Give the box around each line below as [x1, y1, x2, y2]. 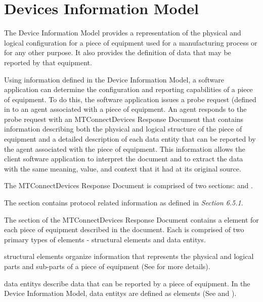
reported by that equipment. [4, 57, 92, 67]
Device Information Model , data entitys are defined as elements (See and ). [4, 288, 237, 298]
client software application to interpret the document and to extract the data [4, 153, 243, 164]
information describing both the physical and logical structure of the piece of [4, 123, 242, 134]
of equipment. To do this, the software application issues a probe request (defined [4, 94, 256, 104]
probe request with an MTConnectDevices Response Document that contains [4, 113, 244, 124]
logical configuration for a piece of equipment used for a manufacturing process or [4, 37, 257, 48]
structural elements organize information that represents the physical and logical [4, 251, 254, 262]
